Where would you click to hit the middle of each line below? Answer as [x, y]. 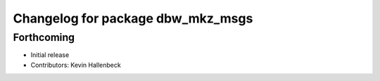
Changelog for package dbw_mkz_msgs [133, 18]
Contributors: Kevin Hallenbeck [76, 65]
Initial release [50, 55]
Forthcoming [44, 37]
